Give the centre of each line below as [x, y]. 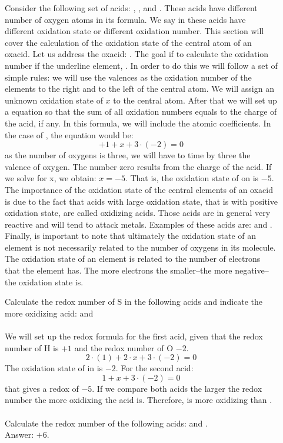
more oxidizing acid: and [49, 313]
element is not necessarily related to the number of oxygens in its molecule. [140, 247]
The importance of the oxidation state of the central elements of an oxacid [139, 189]
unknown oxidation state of [54, 100]
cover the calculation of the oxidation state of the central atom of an [128, 42]
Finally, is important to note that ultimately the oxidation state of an [131, 236]
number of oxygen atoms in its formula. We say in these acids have [125, 19]
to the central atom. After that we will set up [195, 100]
